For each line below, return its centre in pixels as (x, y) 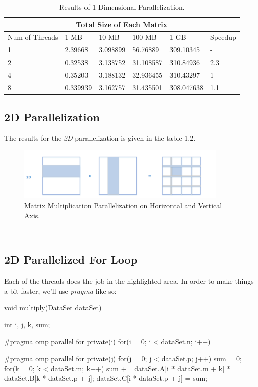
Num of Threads (33, 37)
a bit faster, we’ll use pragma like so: (60, 290)
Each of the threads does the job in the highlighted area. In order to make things (129, 281)
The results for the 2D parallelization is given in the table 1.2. (100, 138)
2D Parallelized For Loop (71, 260)
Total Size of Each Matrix (122, 24)
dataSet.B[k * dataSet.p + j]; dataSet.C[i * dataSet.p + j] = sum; (106, 378)
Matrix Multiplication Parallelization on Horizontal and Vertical (123, 206)
